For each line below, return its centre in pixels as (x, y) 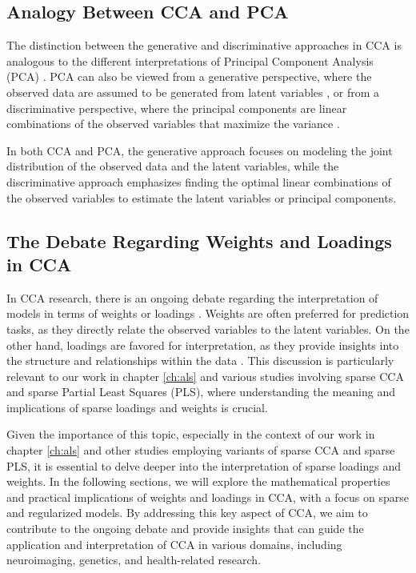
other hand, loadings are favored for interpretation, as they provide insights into (203, 345)
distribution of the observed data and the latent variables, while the (173, 166)
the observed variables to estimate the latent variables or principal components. (202, 197)
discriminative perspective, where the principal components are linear (177, 108)
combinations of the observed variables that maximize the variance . (173, 124)
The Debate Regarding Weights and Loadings (199, 240)
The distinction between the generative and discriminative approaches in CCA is (204, 45)
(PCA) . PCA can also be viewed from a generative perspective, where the (189, 76)
